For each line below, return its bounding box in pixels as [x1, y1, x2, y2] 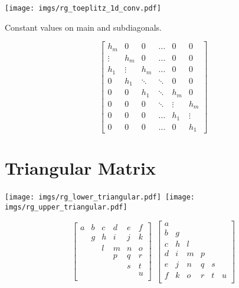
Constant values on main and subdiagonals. [5, 21, 162, 33]
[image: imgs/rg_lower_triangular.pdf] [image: [5, 193, 195, 202]
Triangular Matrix [5, 156, 156, 180]
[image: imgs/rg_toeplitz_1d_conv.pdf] [5, 4, 161, 12]
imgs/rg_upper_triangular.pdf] [5, 202, 127, 211]
